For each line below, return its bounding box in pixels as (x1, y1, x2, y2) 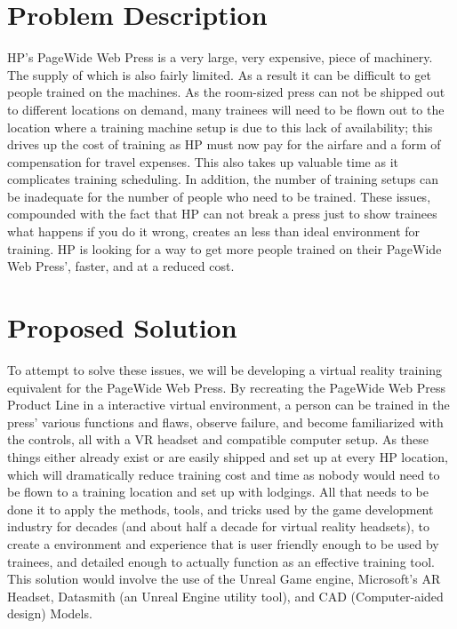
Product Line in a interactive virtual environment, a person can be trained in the (7, 395, 450, 414)
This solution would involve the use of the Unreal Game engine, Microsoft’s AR (7, 569, 441, 588)
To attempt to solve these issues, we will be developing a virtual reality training (7, 360, 442, 378)
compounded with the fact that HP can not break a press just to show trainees (7, 204, 437, 223)
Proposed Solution (7, 309, 237, 346)
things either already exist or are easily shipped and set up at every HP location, (7, 447, 448, 466)
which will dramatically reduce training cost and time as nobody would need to (7, 465, 440, 483)
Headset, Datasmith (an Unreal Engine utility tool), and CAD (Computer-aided (7, 586, 444, 605)
